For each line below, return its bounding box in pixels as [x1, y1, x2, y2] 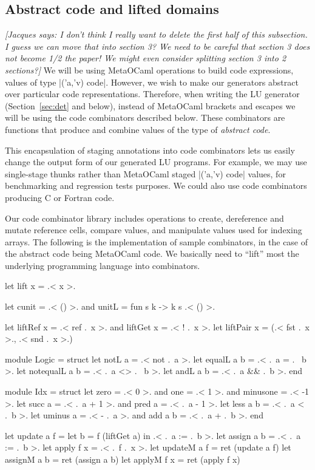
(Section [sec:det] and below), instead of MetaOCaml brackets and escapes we [5, 99, 296, 112]
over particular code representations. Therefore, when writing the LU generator [5, 87, 300, 100]
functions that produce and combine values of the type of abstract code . [5, 123, 271, 135]
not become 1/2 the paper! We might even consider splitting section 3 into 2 [5, 52, 286, 64]
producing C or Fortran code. [5, 191, 115, 203]
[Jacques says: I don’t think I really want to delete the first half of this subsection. [5, 28, 308, 41]
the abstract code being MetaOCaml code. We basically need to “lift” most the [5, 247, 299, 260]
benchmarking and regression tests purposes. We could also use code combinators [5, 179, 307, 192]
